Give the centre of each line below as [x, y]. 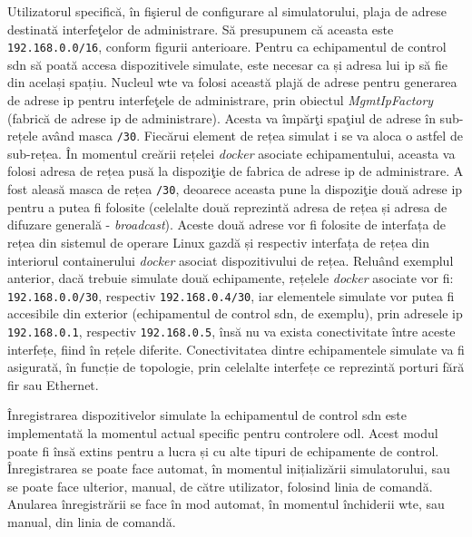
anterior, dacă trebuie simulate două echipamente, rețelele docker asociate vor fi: [231, 278]
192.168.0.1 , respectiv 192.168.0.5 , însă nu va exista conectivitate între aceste [231, 331]
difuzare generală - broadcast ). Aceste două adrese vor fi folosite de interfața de [227, 225]
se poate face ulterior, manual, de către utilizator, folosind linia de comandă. [220, 486]
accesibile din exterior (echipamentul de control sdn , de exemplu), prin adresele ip [235, 313]
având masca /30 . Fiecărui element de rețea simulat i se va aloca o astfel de [252, 136]
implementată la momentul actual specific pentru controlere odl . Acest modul [223, 432]
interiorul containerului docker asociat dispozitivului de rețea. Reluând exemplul [231, 260]
